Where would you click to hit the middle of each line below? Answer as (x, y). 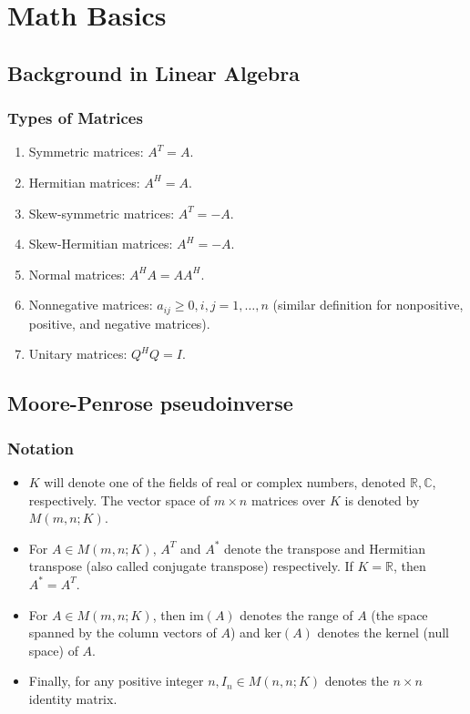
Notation (41, 448)
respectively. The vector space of (119, 500)
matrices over (288, 500)
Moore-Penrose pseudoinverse (150, 403)
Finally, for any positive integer (116, 681)
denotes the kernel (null (383, 632)
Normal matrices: (77, 274)
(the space (399, 614)
